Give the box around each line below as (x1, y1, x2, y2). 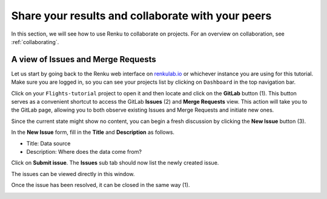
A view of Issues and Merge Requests (11, 54, 157, 65)
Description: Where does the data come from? (26, 148, 142, 155)
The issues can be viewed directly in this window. (11, 170, 135, 177)
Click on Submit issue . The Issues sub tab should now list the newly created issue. (11, 159, 219, 166)
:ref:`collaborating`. (11, 38, 59, 45)
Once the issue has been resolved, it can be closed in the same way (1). (11, 182, 190, 189)
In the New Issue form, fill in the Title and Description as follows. (11, 128, 175, 136)
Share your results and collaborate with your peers (11, 9, 272, 22)
